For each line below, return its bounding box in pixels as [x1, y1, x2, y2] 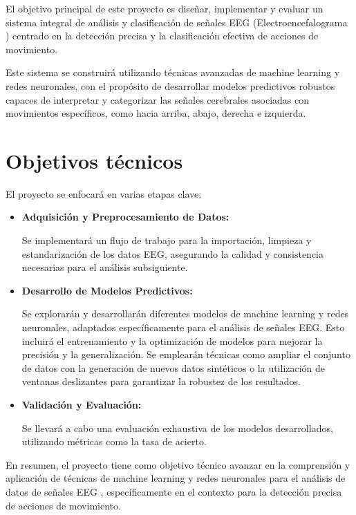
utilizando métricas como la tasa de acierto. [21, 434, 207, 449]
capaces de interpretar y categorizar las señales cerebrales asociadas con [6, 92, 310, 106]
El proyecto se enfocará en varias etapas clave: [6, 186, 202, 200]
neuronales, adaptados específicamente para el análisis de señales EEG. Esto [21, 320, 345, 335]
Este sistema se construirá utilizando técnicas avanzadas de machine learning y [6, 65, 340, 79]
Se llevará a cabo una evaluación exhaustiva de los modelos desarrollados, [21, 420, 333, 435]
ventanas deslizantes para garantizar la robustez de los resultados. [21, 374, 301, 388]
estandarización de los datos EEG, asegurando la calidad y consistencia [21, 246, 324, 261]
